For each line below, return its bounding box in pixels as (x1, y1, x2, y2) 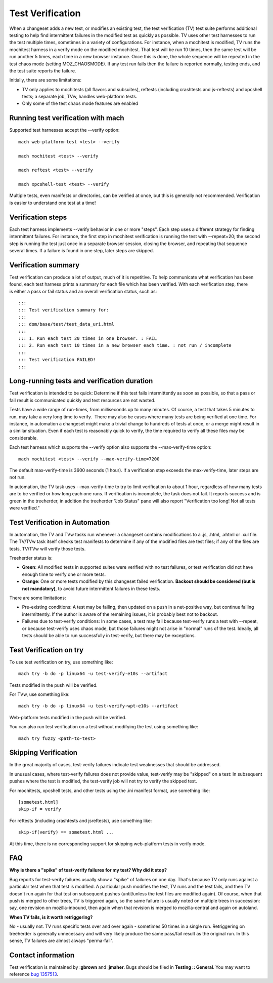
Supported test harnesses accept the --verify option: (9, 127, 120, 133)
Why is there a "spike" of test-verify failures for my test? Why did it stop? (9, 867, 167, 873)
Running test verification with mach (9, 114, 124, 123)
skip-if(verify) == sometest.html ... (18, 830, 115, 835)
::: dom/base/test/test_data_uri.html (18, 322, 115, 327)
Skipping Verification (9, 749, 78, 757)
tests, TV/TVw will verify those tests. (9, 545, 86, 552)
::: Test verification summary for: (18, 307, 109, 313)
